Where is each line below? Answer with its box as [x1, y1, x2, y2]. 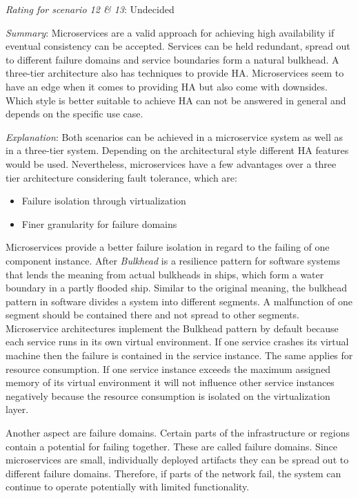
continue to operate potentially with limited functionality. [6, 479, 250, 494]
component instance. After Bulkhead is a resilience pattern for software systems [6, 253, 340, 267]
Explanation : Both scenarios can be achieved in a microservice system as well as [6, 129, 343, 144]
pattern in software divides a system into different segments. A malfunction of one [6, 294, 352, 308]
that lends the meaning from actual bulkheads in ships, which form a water [6, 267, 324, 281]
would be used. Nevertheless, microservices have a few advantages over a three [6, 156, 337, 171]
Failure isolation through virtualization [21, 193, 186, 208]
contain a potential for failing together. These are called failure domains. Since [6, 439, 337, 453]
